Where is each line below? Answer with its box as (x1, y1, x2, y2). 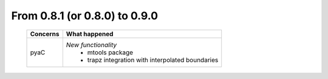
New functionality (66, 40, 117, 49)
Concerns (30, 30, 60, 38)
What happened (66, 30, 114, 38)
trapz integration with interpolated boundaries (87, 55, 219, 64)
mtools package (87, 48, 134, 57)
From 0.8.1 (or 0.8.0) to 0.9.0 (11, 9, 158, 22)
